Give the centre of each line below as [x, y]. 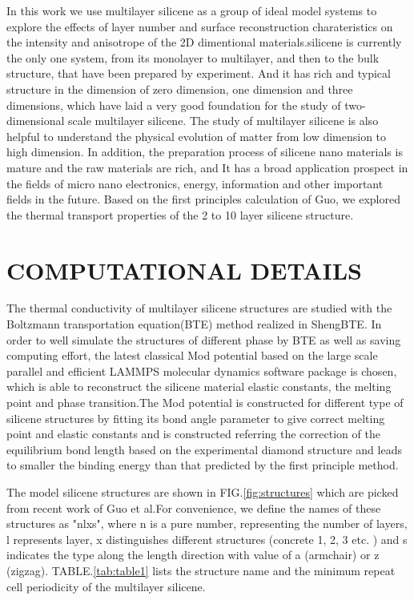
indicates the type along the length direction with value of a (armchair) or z [193, 555]
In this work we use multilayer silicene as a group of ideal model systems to [192, 10]
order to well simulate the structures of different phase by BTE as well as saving [204, 339]
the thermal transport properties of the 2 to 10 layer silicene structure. [180, 214]
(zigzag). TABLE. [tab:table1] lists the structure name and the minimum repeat [201, 570]
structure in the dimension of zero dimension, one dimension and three [180, 89]
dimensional [36, 121]
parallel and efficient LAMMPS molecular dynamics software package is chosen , [202, 370]
